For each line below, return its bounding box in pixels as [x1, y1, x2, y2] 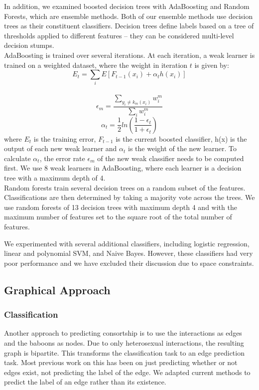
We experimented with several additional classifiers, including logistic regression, [4, 238, 250, 248]
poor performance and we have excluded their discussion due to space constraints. [4, 257, 254, 268]
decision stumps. [4, 40, 54, 50]
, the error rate [39, 153, 85, 163]
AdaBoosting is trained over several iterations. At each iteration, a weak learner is [4, 49, 255, 60]
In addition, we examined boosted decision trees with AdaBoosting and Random [4, 1, 250, 11]
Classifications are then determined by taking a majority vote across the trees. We [4, 192, 255, 202]
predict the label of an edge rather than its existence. [4, 377, 166, 387]
